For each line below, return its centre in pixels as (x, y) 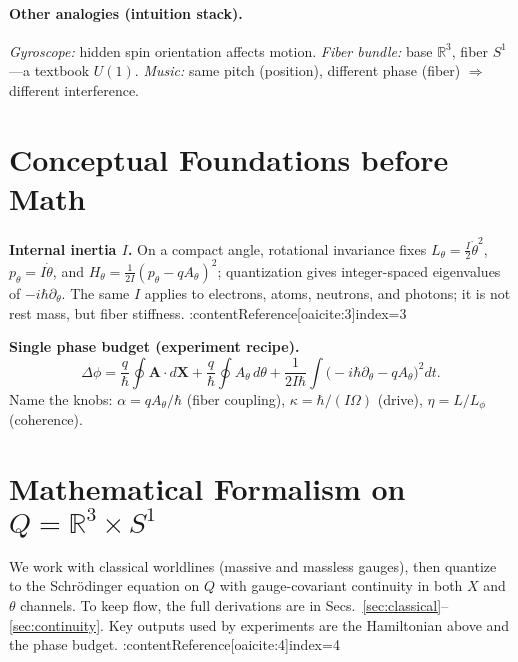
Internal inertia (63, 248)
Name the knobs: (61, 398)
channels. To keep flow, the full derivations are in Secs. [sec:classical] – (234, 605)
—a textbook (49, 70)
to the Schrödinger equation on (104, 585)
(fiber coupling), (236, 398)
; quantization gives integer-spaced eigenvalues (359, 270)
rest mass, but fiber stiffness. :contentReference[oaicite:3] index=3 (208, 312)
